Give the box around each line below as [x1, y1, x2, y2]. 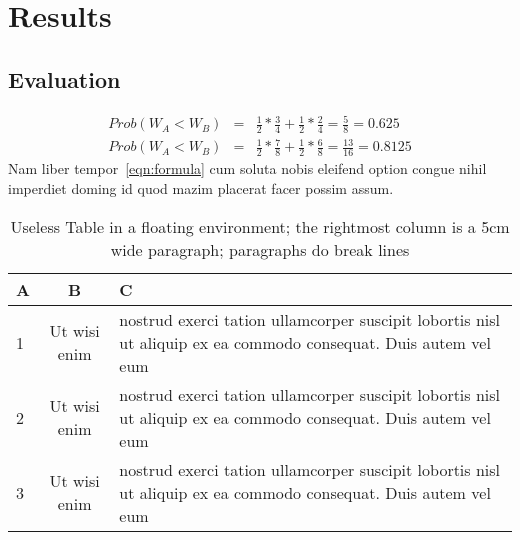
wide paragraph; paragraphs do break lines [110, 237, 410, 261]
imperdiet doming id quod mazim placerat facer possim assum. [8, 177, 394, 198]
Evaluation [8, 63, 121, 94]
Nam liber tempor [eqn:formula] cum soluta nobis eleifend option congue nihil [8, 158, 487, 179]
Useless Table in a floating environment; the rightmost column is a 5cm [10, 214, 510, 238]
